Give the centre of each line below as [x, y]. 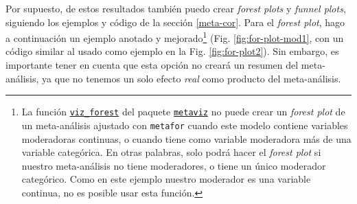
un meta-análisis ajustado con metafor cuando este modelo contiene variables [185, 125]
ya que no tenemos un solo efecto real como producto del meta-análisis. [192, 78]
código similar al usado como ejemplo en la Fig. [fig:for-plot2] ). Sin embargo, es [172, 51]
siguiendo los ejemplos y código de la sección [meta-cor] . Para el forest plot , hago [175, 22]
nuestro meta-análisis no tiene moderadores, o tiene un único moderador [174, 165]
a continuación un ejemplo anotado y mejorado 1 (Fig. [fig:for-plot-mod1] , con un [175, 37]
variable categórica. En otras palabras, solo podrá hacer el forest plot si [171, 152]
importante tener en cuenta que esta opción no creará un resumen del [152, 65]
